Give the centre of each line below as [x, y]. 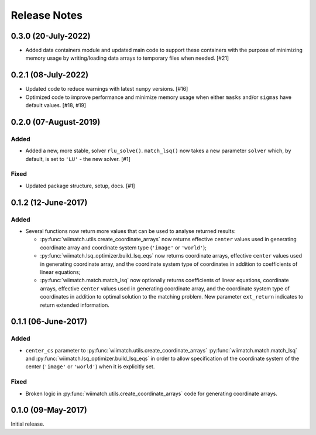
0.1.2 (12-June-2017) [49, 202]
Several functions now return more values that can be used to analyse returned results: [130, 231]
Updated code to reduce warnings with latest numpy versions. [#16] [107, 89]
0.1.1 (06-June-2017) [49, 322]
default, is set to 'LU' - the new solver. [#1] [78, 159]
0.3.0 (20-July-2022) [51, 36]
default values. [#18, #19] [56, 105]
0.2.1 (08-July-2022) [50, 75]
